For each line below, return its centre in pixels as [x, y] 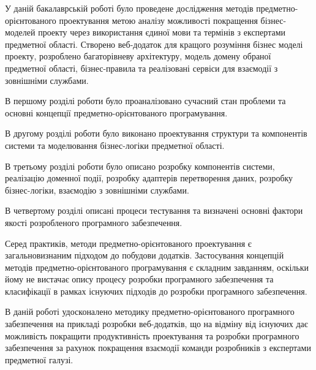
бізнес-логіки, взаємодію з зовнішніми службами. [97, 190]
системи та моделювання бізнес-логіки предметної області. [115, 145]
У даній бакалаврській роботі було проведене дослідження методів [129, 8]
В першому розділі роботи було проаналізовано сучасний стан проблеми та [145, 101]
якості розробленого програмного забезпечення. [94, 222]
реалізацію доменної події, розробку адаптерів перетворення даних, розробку [149, 178]
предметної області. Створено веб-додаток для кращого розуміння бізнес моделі [154, 44]
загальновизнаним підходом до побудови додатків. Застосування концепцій [145, 255]
